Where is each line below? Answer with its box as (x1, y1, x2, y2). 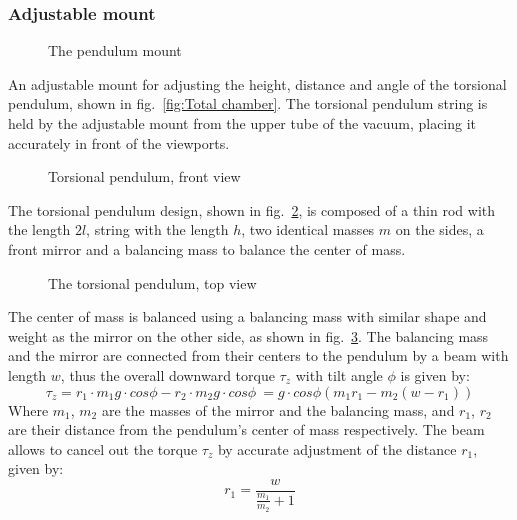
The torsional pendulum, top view (48, 272, 257, 293)
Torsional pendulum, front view (48, 166, 241, 187)
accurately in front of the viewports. (8, 132, 230, 153)
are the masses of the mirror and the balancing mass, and (101, 399, 455, 420)
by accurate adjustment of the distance (217, 438, 457, 459)
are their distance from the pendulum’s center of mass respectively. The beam (8, 419, 485, 440)
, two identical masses (241, 219, 375, 240)
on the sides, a (395, 219, 484, 240)
